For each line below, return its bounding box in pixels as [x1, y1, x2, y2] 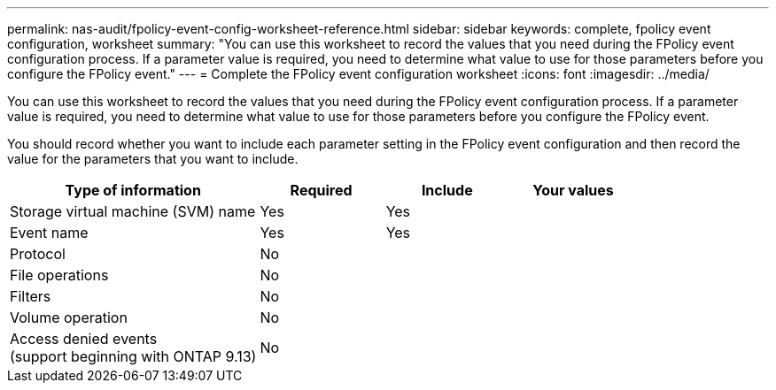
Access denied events [10, 330, 158, 348]
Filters [10, 287, 51, 305]
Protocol [10, 245, 66, 263]
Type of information [65, 181, 201, 199]
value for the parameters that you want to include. [7, 151, 299, 166]
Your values [532, 181, 614, 199]
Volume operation [10, 309, 128, 326]
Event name [10, 224, 89, 241]
